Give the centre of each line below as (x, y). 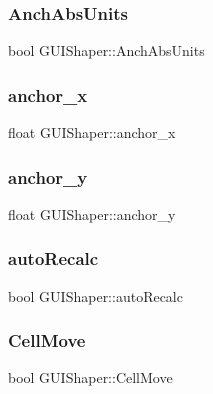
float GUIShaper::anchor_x (92, 132)
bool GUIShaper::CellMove (90, 377)
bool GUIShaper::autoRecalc (95, 295)
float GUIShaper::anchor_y (92, 213)
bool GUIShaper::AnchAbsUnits (106, 50)
